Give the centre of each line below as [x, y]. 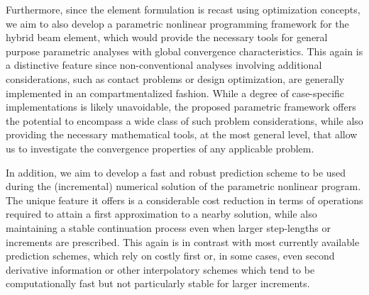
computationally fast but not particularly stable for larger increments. [158, 283]
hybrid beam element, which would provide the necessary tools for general [167, 37]
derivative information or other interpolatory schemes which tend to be [160, 269]
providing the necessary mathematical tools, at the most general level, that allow [182, 134]
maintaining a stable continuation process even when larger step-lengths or [168, 227]
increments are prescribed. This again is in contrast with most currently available [183, 241]
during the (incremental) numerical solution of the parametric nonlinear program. [183, 186]
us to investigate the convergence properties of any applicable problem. [160, 148]
